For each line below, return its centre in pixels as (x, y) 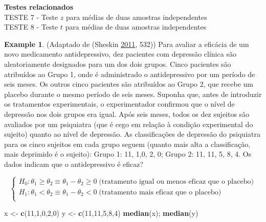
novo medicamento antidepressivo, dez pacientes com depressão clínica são (120, 54)
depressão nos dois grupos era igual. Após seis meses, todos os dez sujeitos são (127, 114)
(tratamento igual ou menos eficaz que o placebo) (176, 181)
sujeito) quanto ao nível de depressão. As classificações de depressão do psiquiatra (132, 134)
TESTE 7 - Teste (31, 17)
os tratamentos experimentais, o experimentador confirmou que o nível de (119, 104)
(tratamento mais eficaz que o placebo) (160, 192)
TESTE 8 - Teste (31, 27)
